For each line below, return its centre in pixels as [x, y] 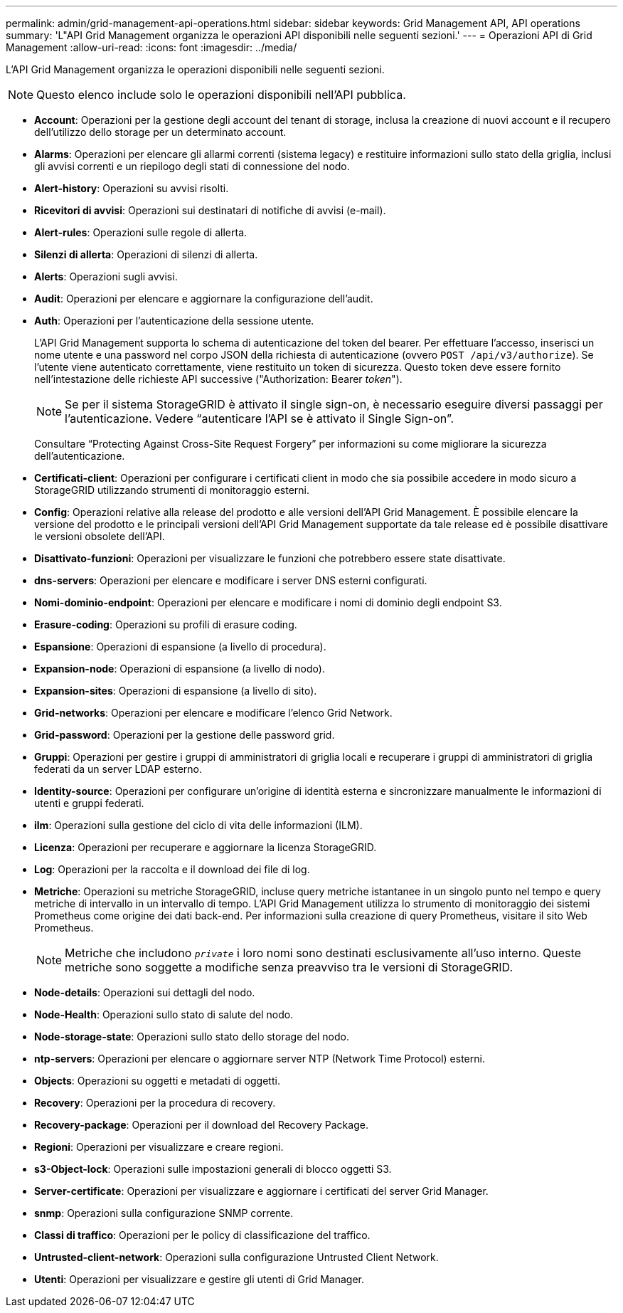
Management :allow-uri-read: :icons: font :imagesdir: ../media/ [151, 47]
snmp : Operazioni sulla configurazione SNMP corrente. [164, 1213]
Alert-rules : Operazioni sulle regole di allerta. [141, 232]
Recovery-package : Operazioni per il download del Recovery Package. [201, 1125]
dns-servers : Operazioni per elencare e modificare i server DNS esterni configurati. [231, 580]
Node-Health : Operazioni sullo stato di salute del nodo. [164, 1014]
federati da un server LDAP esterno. [118, 769]
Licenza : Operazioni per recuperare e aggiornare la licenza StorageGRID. [206, 847]
